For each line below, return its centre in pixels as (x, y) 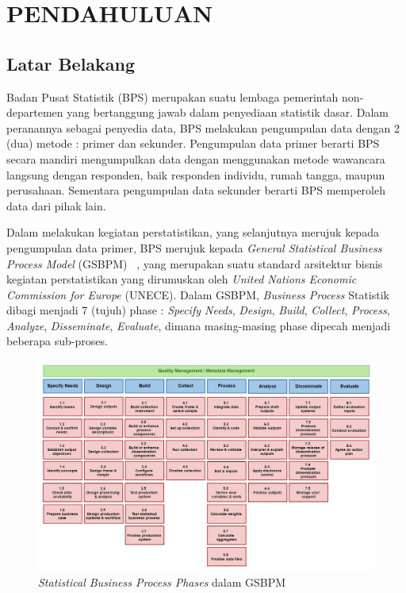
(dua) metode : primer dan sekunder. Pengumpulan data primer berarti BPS (193, 143)
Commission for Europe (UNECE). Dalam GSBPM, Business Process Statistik (198, 294)
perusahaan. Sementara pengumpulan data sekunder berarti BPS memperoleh (196, 190)
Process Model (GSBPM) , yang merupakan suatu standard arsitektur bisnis (195, 263)
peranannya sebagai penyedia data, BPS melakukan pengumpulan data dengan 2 (203, 127)
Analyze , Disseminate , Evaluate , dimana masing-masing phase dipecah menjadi (199, 325)
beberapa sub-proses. (57, 341)
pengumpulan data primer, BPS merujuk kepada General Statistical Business (194, 247)
